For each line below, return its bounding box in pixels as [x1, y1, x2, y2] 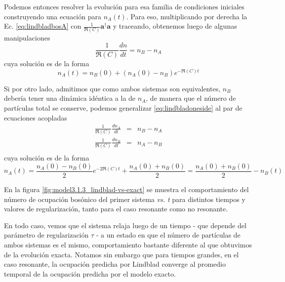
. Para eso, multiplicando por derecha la [126, 11, 247, 21]
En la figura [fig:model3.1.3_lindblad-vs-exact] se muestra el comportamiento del [4, 184, 249, 194]
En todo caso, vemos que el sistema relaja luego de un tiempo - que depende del [4, 220, 246, 230]
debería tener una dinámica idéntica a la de [4, 93, 136, 103]
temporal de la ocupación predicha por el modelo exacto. [4, 268, 176, 279]
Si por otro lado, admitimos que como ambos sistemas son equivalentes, [4, 83, 221, 93]
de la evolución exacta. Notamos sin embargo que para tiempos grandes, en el [4, 249, 239, 259]
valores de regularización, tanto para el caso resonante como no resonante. [4, 203, 228, 214]
